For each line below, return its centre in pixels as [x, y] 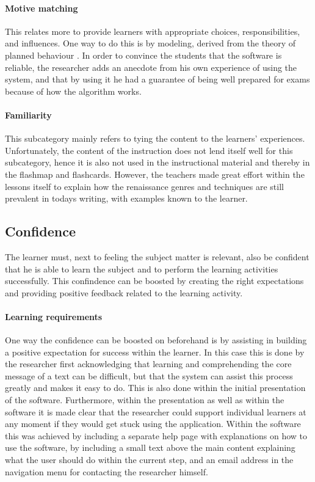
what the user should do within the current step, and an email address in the [149, 460]
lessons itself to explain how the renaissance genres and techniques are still [144, 186]
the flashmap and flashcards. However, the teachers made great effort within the [155, 174]
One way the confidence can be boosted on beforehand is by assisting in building [156, 340]
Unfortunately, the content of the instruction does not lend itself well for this [149, 150]
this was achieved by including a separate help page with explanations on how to [156, 435]
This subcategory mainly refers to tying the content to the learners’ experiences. [155, 138]
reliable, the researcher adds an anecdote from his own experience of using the [151, 67]
